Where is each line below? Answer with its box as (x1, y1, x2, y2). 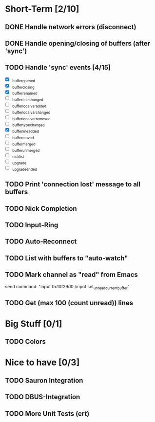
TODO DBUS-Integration (5, 393, 80, 401)
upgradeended (12, 167, 38, 172)
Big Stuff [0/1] (5, 318, 62, 329)
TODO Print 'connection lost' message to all (5, 180, 140, 188)
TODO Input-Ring (5, 220, 58, 229)
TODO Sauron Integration (5, 376, 83, 385)
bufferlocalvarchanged (12, 110, 51, 115)
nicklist (12, 154, 24, 159)
